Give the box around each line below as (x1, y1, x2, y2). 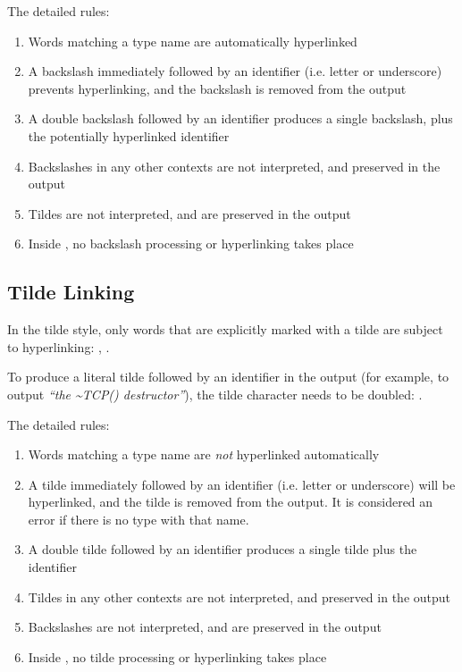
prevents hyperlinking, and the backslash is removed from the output (28, 79, 407, 97)
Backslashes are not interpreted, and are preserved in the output (28, 617, 382, 636)
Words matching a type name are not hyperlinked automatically (28, 445, 380, 464)
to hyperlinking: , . (7, 337, 110, 356)
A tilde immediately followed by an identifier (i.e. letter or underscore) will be (28, 475, 456, 493)
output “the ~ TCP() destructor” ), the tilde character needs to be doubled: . (7, 384, 423, 403)
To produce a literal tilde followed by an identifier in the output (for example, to (7, 367, 449, 386)
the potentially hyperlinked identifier (28, 126, 230, 145)
